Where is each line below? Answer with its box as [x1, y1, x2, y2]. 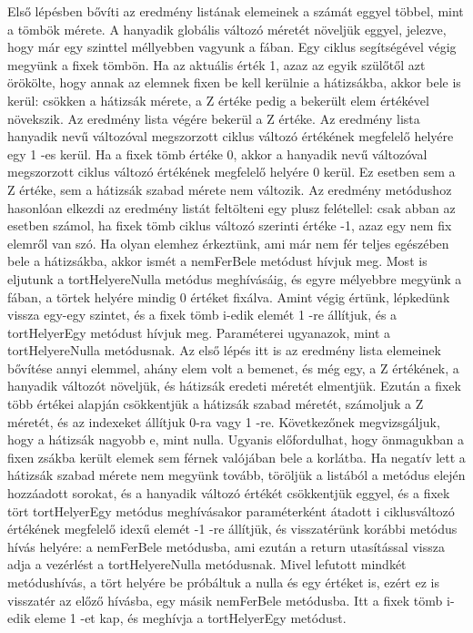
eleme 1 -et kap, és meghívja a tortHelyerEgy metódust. [34, 608, 347, 628]
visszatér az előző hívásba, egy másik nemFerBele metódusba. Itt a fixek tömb [7, 590, 443, 609]
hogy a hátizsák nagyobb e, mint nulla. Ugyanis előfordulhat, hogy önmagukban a [7, 430, 464, 449]
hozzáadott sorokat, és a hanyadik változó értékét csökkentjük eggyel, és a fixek [7, 484, 450, 503]
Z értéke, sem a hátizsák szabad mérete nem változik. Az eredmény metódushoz [7, 179, 452, 199]
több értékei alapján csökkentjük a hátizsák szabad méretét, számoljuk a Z [7, 394, 424, 413]
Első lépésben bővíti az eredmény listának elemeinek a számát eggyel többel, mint [7, 2, 464, 20]
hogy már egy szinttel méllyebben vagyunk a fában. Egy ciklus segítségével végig [7, 37, 457, 56]
